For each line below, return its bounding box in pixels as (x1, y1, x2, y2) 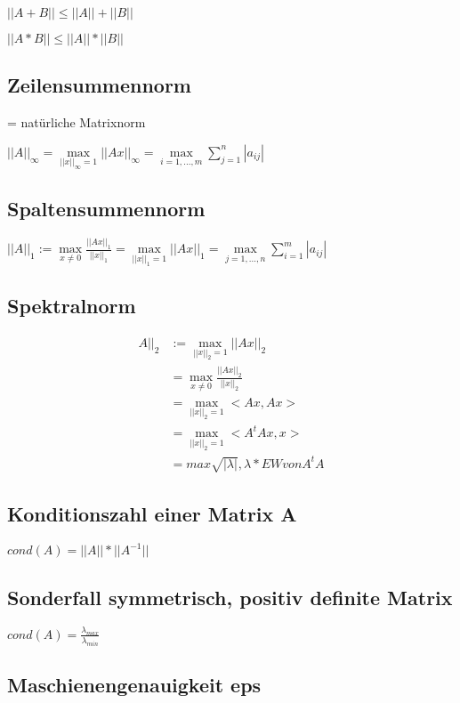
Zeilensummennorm (7, 71, 191, 99)
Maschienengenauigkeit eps (7, 671, 262, 699)
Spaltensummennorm (7, 195, 206, 222)
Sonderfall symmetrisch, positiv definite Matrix (7, 583, 453, 610)
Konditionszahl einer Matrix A (7, 500, 297, 528)
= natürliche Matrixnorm (7, 113, 146, 132)
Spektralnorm (7, 292, 136, 319)
